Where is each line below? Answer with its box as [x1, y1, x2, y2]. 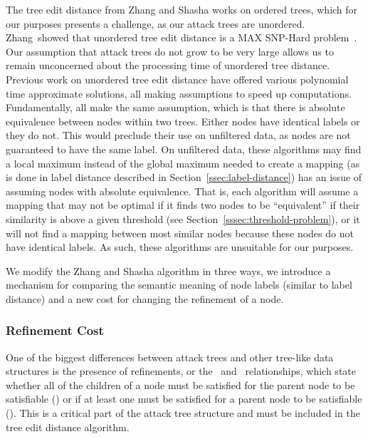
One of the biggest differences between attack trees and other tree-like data [6, 349, 334, 364]
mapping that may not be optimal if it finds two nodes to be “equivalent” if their [6, 197, 360, 212]
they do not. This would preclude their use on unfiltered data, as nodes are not [6, 128, 351, 143]
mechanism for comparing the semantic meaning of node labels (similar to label [6, 277, 352, 292]
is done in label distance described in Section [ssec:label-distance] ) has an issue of [6, 170, 362, 185]
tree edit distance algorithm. [6, 419, 130, 434]
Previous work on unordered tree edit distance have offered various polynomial [6, 71, 349, 86]
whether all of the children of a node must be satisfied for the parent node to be [6, 377, 355, 392]
